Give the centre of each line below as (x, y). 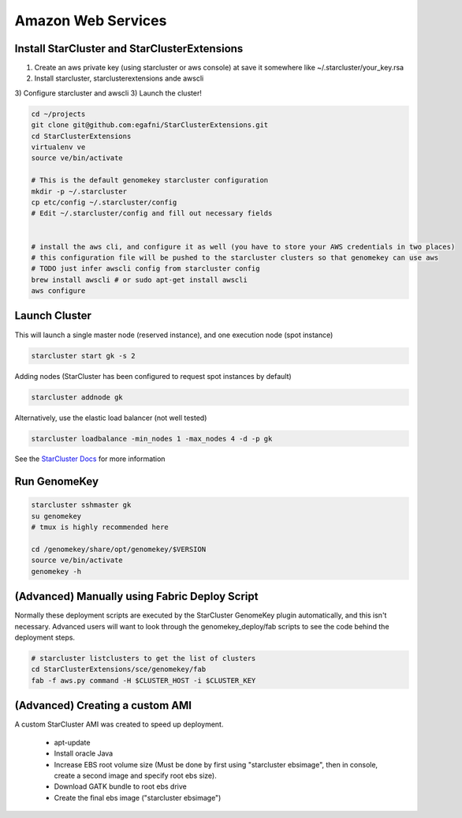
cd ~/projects (58, 114)
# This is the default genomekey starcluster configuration (150, 180)
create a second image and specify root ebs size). (135, 775)
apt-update (72, 742)
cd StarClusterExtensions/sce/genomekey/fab (119, 670)
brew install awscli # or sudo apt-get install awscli (139, 280)
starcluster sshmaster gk (81, 505)
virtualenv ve (58, 147)
